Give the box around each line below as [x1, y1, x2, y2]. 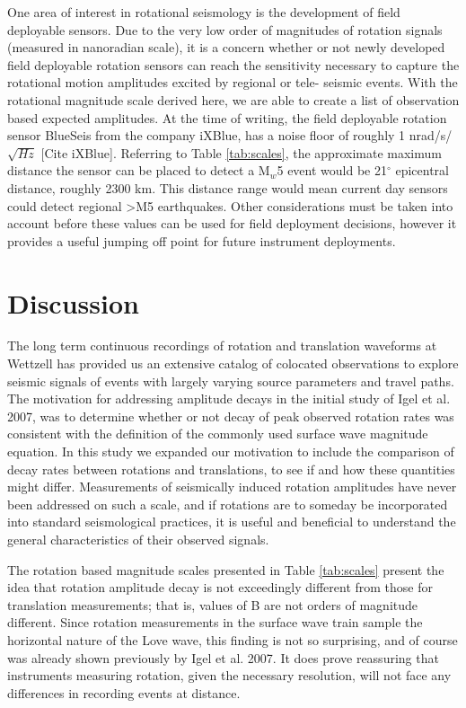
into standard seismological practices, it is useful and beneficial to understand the [7, 512, 456, 531]
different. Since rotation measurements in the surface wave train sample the [7, 613, 423, 632]
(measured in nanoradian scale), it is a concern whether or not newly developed [7, 38, 445, 57]
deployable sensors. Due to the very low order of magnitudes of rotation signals [7, 20, 443, 39]
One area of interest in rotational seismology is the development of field [7, 3, 400, 21]
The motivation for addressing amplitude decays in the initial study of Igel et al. [7, 389, 451, 408]
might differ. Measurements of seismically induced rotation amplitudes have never [7, 477, 457, 496]
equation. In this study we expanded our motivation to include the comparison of [7, 442, 454, 460]
